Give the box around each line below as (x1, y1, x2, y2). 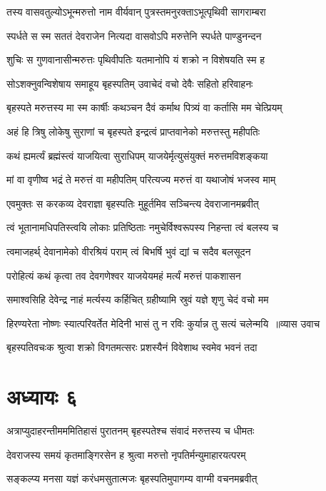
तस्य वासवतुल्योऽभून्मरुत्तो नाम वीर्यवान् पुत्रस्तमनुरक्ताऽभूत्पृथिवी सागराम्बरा (6, 4, 266, 19)
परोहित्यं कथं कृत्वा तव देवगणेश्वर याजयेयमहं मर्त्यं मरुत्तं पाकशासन (6, 268, 241, 283)
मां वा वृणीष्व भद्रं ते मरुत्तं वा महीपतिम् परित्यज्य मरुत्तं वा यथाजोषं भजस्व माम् (6, 172, 276, 187)
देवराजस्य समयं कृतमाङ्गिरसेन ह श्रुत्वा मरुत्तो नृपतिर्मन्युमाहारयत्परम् (6, 447, 246, 462)
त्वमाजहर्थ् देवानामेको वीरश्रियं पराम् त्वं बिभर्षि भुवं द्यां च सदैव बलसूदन (6, 243, 251, 258)
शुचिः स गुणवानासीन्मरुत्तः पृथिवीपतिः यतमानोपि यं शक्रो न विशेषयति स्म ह (6, 52, 265, 67)
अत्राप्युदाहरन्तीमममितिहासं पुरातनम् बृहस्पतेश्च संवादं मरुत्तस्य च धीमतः (6, 423, 255, 438)
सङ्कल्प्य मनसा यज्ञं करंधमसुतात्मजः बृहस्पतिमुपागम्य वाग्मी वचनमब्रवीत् (6, 471, 258, 486)
